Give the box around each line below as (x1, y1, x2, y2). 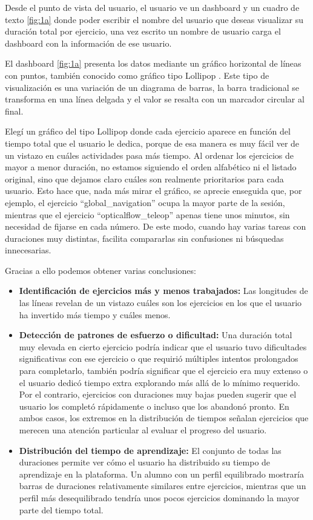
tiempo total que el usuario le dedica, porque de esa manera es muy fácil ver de (5, 136, 300, 149)
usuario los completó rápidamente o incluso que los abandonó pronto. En (19, 399, 289, 412)
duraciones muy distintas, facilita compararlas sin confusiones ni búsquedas (5, 232, 284, 244)
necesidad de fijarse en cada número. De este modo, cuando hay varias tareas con (5, 220, 306, 233)
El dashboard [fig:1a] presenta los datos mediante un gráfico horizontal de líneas (5, 57, 301, 70)
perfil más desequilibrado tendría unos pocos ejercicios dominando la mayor (19, 491, 300, 504)
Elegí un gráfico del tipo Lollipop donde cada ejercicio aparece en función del (5, 125, 291, 138)
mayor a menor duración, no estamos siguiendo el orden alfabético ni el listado (5, 161, 297, 173)
